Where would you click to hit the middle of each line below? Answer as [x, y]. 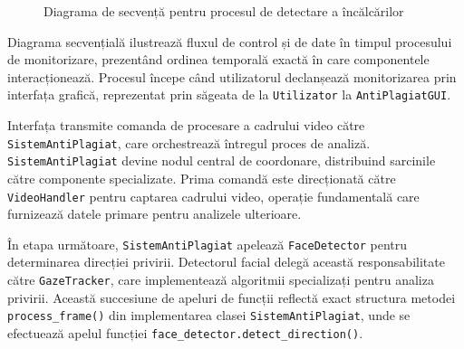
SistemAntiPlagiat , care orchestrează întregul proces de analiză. [189, 142]
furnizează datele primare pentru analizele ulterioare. [155, 214]
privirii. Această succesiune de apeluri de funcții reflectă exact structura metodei [232, 297]
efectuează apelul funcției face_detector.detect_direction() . [185, 332]
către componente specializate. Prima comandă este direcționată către [202, 178]
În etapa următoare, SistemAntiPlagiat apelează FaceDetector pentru [208, 244]
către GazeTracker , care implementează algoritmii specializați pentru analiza [221, 280]
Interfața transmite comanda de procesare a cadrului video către [186, 125]
